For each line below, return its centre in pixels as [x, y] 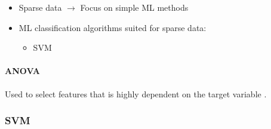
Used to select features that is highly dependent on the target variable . [136, 93]
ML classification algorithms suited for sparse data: [113, 27]
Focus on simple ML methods [134, 7]
